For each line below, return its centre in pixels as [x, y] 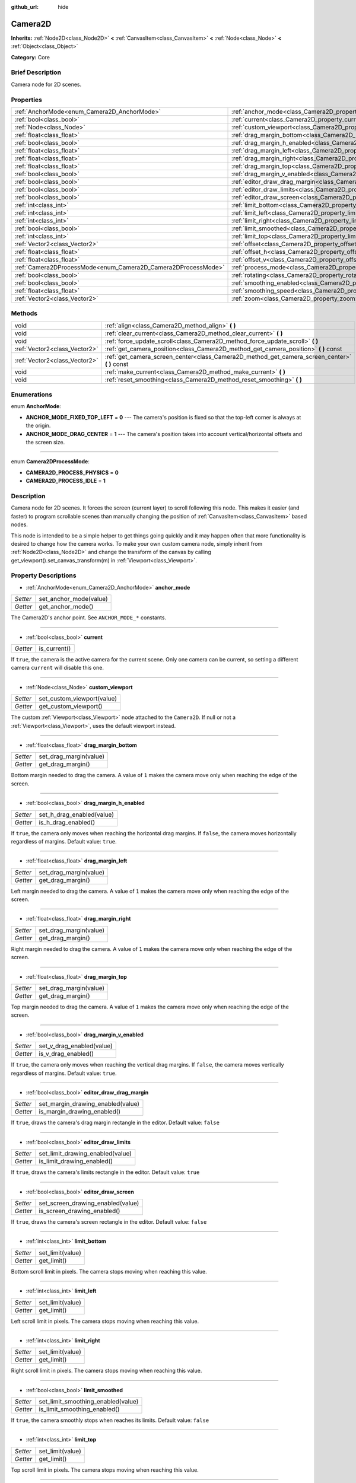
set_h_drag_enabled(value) [77, 814]
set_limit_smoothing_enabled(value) [89, 1402]
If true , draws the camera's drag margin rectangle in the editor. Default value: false [115, 1123]
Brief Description [36, 72]
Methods [24, 313]
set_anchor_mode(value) [73, 599]
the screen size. [45, 443]
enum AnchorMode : [36, 406]
